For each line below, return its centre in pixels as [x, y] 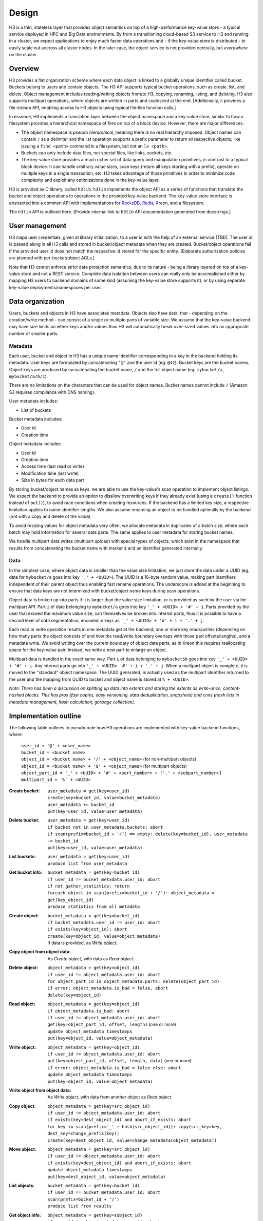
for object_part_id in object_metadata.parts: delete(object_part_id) [133, 981]
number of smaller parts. [34, 333]
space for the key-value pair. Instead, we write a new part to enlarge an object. [88, 650]
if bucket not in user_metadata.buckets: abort [105, 827]
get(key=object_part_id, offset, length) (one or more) [112, 1024]
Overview [24, 68]
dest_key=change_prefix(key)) [84, 1134]
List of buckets [36, 410]
